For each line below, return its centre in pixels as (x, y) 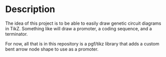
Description (30, 9)
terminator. (17, 34)
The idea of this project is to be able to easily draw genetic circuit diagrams (83, 23)
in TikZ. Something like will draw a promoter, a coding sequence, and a (79, 28)
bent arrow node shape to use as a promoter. (52, 49)
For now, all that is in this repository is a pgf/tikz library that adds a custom (82, 43)
